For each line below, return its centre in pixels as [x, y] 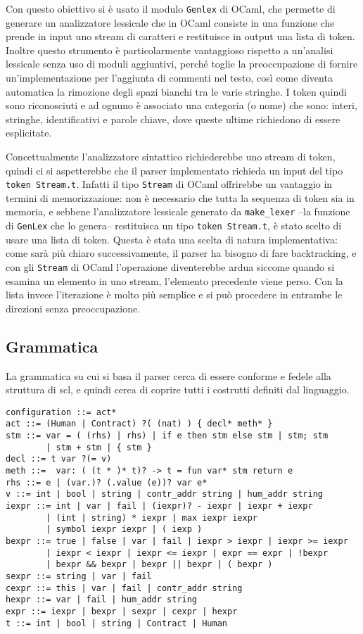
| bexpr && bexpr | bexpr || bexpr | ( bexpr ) [159, 565]
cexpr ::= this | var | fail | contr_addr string [124, 588]
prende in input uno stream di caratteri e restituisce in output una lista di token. [180, 36]
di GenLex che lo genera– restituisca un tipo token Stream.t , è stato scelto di [174, 226]
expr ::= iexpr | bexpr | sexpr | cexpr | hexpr [122, 611]
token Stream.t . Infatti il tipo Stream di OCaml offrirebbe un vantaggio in [169, 184]
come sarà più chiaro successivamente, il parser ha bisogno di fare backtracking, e [181, 253]
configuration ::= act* [61, 412]
